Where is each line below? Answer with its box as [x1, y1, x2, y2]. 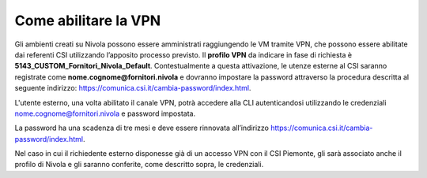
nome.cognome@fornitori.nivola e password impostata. [14, 109, 196, 118]
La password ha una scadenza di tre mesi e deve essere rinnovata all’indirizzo [14, 123, 269, 133]
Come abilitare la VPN [14, 12, 161, 29]
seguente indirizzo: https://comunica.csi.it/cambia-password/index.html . [14, 83, 251, 93]
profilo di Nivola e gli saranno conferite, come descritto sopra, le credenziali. [14, 160, 264, 169]
